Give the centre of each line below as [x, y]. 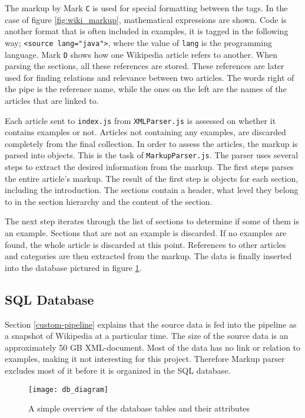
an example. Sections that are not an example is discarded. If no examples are [146, 233]
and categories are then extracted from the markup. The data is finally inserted [148, 256]
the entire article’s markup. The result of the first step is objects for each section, [152, 178]
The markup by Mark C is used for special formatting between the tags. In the [146, 8]
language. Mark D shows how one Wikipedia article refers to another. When [141, 54]
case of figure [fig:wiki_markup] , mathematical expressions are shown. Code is [146, 19]
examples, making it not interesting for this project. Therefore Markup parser [145, 359]
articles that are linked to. [52, 100]
